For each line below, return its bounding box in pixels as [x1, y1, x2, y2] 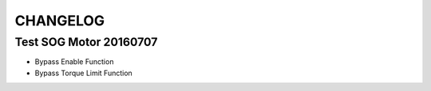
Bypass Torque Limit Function [34, 68, 133, 78]
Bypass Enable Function [34, 57, 114, 66]
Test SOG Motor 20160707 [14, 35, 158, 49]
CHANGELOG [14, 12, 105, 29]
